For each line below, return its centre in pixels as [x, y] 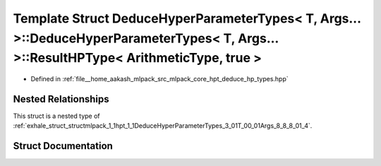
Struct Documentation [63, 146]
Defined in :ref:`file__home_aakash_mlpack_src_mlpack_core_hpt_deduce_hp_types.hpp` [159, 79]
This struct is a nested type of [56, 116]
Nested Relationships [61, 99]
